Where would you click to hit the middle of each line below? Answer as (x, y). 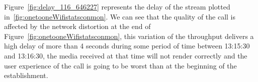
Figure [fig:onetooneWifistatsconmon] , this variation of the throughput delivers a (129, 36)
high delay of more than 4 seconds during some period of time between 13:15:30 (127, 46)
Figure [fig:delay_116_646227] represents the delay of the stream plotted (117, 6)
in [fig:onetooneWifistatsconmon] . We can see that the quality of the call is (120, 16)
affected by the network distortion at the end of (77, 26)
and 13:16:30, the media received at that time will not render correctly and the (126, 55)
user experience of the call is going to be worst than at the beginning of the (120, 65)
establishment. (26, 75)
